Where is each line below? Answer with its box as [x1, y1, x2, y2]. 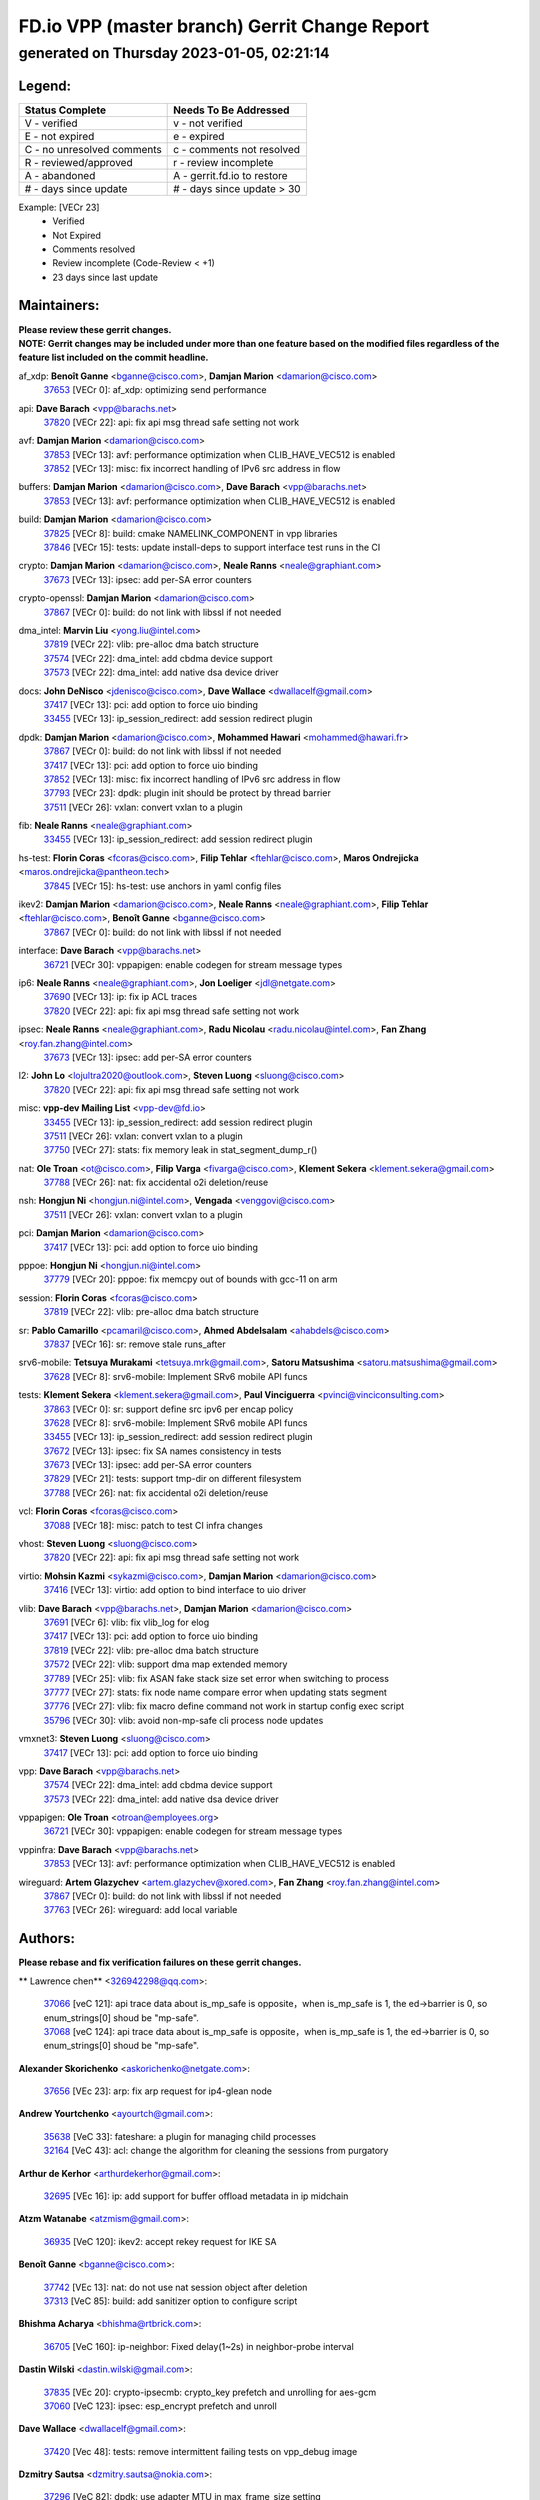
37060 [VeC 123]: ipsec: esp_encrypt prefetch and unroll [43, 2400, 277, 2412]
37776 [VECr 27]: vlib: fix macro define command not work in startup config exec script [43, 1700, 405, 1712]
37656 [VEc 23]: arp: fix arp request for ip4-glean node [43, 2085, 272, 2097]
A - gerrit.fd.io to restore [173, 168, 289, 182]
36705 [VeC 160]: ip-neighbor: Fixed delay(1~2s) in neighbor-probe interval [43, 2340, 354, 2352]
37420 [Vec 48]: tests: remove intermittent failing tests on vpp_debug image [43, 2445, 358, 2457]
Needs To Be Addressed [173, 103, 290, 117]
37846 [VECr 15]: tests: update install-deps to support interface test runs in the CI [43, 541, 381, 554]
